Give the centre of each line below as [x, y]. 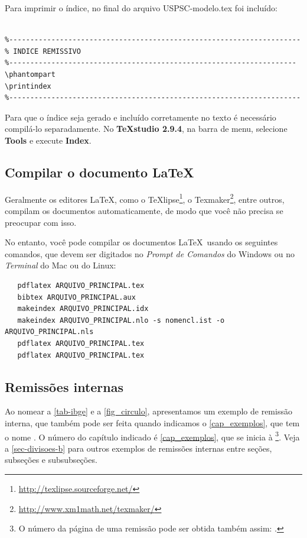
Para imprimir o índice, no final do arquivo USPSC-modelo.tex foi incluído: [141, 8]
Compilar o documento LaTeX [99, 172]
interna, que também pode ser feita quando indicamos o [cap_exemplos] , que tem [152, 422]
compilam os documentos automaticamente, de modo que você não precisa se [144, 210]
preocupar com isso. [41, 222]
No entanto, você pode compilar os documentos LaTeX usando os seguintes [141, 242]
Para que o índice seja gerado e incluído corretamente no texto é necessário [141, 117]
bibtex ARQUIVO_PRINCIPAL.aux [76, 297]
